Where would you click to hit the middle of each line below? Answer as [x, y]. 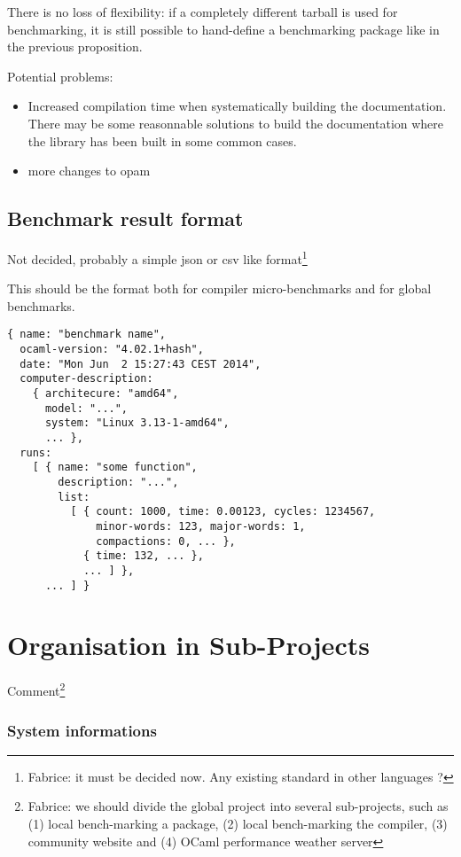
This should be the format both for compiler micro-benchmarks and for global [219, 288]
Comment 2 [36, 689]
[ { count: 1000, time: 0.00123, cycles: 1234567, [223, 512]
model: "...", [86, 408]
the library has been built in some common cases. [162, 140]
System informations [82, 730]
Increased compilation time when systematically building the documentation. [237, 106]
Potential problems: [60, 76]
